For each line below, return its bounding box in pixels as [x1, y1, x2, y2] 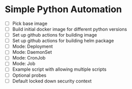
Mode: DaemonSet [12, 49, 52, 55]
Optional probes [12, 72, 47, 78]
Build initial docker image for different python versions [12, 26, 127, 32]
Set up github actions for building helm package [12, 38, 114, 44]
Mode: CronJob [12, 55, 46, 61]
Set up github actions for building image [12, 32, 97, 38]
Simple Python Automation [5, 4, 122, 15]
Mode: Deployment [12, 43, 53, 49]
